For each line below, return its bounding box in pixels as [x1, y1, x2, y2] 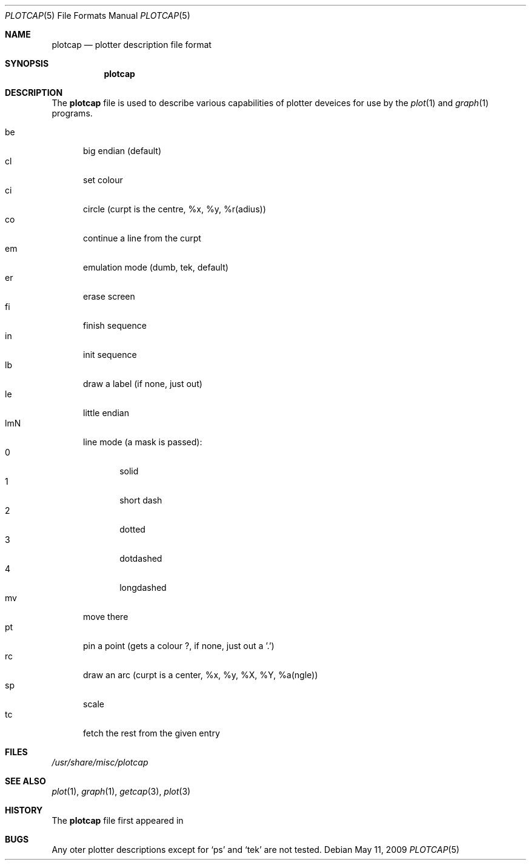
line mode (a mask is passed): [83, 437, 202, 447]
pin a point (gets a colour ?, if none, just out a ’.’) [83, 641, 275, 651]
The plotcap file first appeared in [52, 815, 184, 826]
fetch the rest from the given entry [83, 728, 220, 738]
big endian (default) [83, 146, 162, 156]
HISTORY [5, 805, 43, 815]
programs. [52, 108, 93, 118]
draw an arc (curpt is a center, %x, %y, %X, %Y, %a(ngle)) [83, 670, 318, 680]
